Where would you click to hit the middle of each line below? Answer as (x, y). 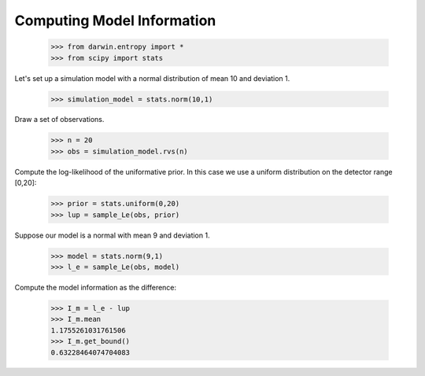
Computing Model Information (115, 20)
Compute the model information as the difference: (96, 287)
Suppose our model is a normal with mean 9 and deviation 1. (112, 235)
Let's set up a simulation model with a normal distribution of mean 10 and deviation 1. (152, 78)
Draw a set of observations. (59, 120)
